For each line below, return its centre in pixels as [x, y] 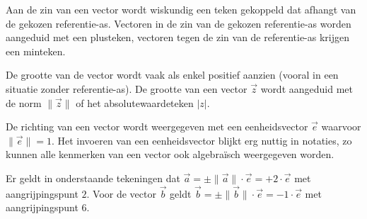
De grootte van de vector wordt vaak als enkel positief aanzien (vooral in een [172, 75]
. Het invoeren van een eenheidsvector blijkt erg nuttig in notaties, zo [202, 140]
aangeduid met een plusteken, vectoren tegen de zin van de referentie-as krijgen [177, 37]
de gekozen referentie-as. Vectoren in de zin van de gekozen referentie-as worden [179, 23]
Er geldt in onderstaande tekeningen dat [93, 178]
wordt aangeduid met [307, 88]
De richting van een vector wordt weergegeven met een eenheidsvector [157, 127]
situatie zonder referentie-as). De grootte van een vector [127, 88]
